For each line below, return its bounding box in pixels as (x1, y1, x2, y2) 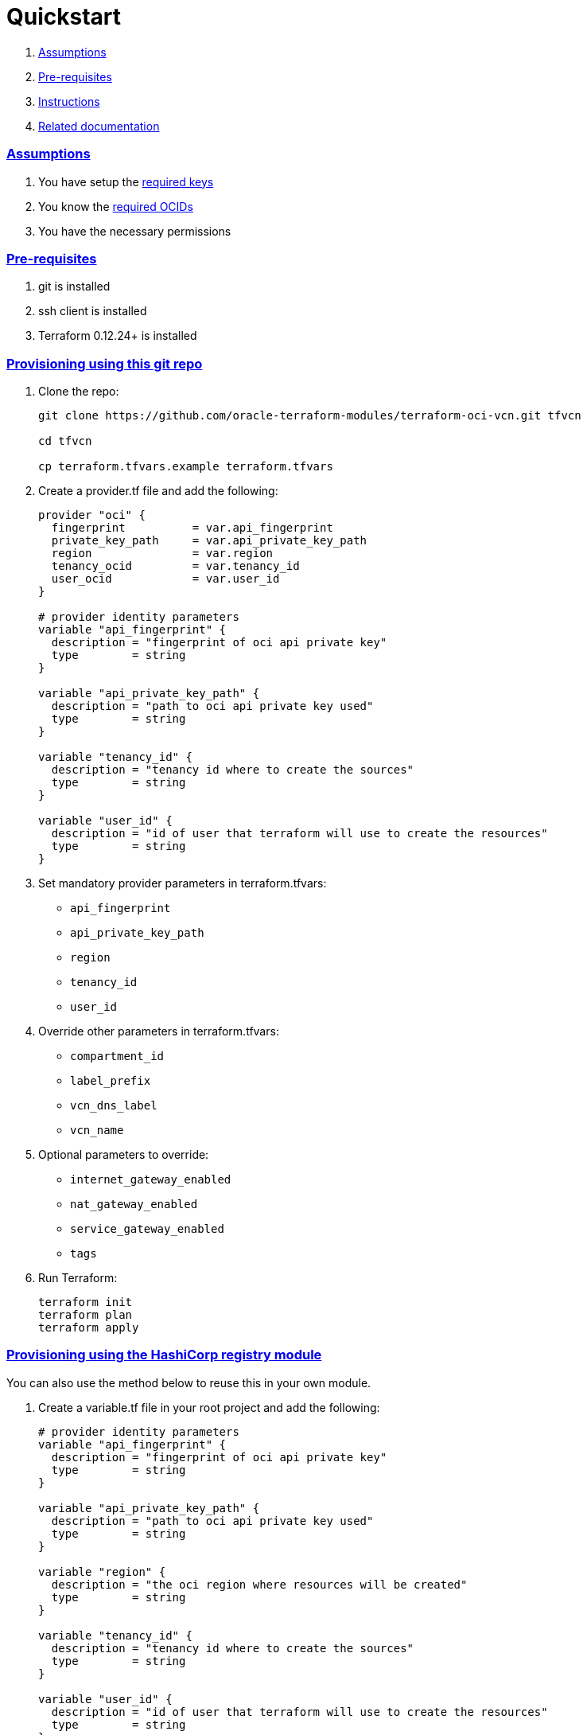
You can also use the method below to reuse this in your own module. (6, 1375, 371, 1390)
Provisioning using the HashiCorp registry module (6, 1347, 322, 1363)
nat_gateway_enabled (70, 1198, 198, 1211)
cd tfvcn (38, 435, 92, 447)
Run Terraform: (38, 1271, 118, 1285)
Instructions (38, 94, 100, 108)
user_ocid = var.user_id (51, 572, 280, 585)
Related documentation (38, 119, 160, 133)
